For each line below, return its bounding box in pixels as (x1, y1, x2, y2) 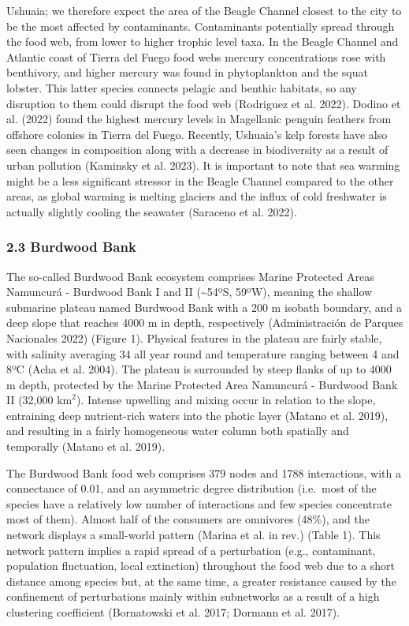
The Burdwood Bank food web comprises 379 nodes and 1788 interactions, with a (6, 464, 401, 481)
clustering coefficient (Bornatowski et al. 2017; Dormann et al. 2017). (6, 604, 340, 620)
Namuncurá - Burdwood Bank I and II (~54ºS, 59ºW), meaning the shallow (6, 283, 373, 300)
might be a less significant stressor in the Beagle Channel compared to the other (6, 172, 394, 189)
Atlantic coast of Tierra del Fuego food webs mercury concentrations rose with (6, 48, 386, 65)
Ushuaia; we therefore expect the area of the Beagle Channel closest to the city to (6, 2, 402, 18)
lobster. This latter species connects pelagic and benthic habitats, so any (6, 79, 357, 96)
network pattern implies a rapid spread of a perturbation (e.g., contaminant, (6, 542, 376, 558)
